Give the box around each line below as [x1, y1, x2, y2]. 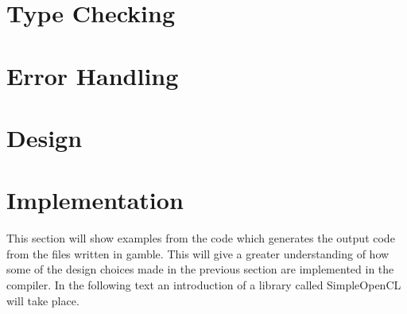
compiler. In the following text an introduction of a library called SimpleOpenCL [6, 277, 401, 293]
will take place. [6, 292, 79, 308]
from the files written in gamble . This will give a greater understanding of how [6, 245, 390, 262]
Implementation [6, 184, 184, 216]
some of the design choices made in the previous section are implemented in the [6, 261, 394, 277]
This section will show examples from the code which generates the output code [6, 230, 395, 246]
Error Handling [6, 59, 179, 91]
